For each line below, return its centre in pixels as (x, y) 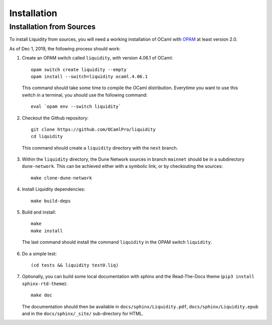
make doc (42, 295)
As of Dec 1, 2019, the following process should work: (65, 48)
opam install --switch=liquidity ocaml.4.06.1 (89, 76)
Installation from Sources (52, 27)
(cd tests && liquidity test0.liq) (75, 265)
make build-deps (51, 201)
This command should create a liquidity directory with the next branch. (100, 148)
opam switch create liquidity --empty (79, 70)
